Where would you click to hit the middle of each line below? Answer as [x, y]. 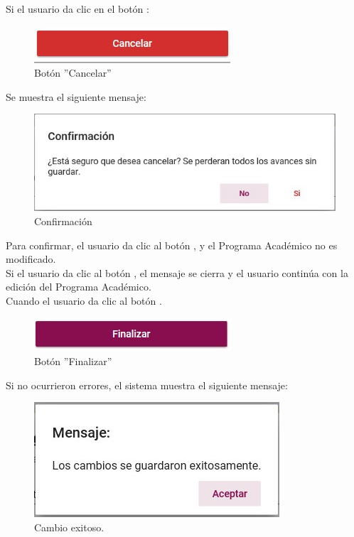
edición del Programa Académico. [79, 287]
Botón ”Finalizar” [73, 361]
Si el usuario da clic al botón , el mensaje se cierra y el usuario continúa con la [177, 272]
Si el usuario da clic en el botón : [77, 9]
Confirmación [63, 221]
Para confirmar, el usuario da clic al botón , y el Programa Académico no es [172, 245]
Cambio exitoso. [69, 527]
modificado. [31, 259]
